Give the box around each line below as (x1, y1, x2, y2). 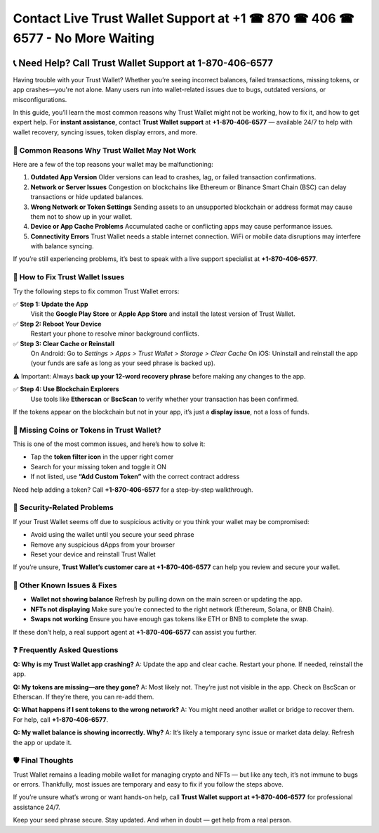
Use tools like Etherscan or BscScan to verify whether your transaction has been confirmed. (30, 395, 299, 403)
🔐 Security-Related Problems (13, 503, 114, 513)
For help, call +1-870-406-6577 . (13, 715, 109, 724)
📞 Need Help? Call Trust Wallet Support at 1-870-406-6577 (13, 57, 274, 69)
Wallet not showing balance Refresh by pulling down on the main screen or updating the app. (30, 595, 302, 604)
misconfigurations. (13, 95, 67, 103)
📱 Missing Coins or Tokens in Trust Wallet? (13, 425, 161, 435)
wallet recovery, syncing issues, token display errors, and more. (13, 127, 198, 136)
